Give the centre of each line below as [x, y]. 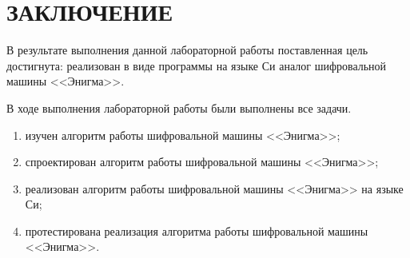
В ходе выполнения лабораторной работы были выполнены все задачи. [179, 107]
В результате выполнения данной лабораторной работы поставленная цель [187, 50]
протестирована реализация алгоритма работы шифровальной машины [197, 230]
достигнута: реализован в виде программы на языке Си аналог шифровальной [197, 65]
